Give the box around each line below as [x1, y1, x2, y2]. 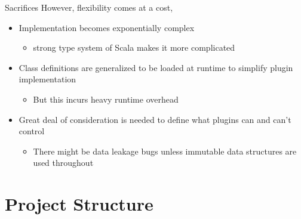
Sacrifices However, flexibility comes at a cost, [5, 1, 173, 13]
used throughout [33, 156, 94, 169]
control [19, 125, 45, 137]
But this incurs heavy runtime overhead [33, 92, 179, 105]
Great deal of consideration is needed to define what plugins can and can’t [19, 113, 291, 125]
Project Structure [5, 192, 153, 216]
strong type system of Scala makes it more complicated [33, 41, 235, 54]
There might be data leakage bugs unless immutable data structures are [33, 144, 297, 157]
